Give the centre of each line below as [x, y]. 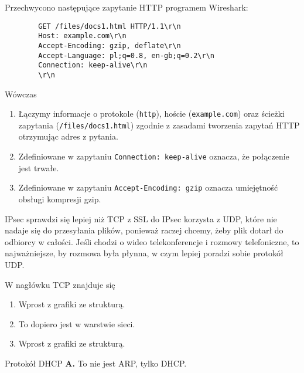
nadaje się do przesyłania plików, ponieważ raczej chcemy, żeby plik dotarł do [144, 230]
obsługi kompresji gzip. [60, 199]
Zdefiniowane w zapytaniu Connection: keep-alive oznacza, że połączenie [154, 156]
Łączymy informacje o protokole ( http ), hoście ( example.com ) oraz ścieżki [151, 113]
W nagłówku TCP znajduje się [60, 284]
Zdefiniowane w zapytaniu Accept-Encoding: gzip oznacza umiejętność [148, 187]
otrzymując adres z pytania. [68, 136]
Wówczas [21, 94]
